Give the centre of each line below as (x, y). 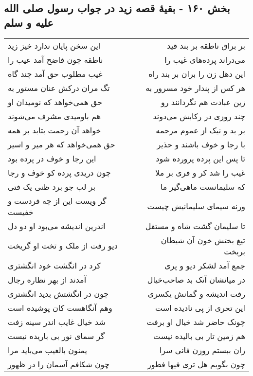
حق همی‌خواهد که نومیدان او (55, 102)
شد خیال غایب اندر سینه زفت (57, 322)
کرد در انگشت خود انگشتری (54, 265)
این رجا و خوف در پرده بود (52, 158)
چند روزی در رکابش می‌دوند (199, 116)
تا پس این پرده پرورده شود (200, 158)
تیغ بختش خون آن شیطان (203, 240)
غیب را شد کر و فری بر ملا (200, 172)
